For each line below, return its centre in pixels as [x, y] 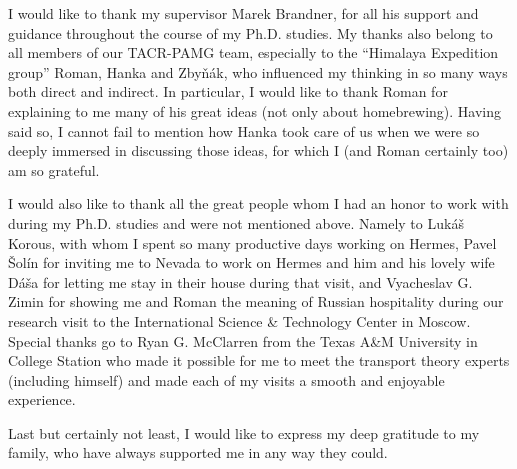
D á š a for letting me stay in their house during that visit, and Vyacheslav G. [240, 281]
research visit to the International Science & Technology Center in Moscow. [239, 320]
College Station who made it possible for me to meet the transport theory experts [259, 360]
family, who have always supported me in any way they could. [198, 452]
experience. [42, 399]
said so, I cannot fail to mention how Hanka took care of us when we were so [244, 130]
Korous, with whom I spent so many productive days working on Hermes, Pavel [252, 242]
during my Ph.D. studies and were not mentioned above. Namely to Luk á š [236, 222]
